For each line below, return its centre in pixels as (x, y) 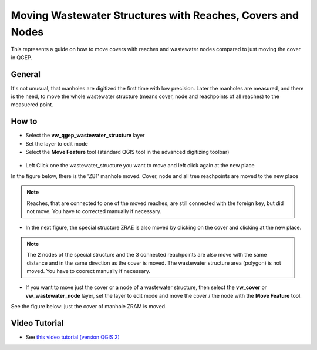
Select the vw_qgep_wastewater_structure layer (85, 136)
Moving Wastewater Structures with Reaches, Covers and (155, 15)
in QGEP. (21, 57)
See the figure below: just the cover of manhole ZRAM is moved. (89, 307)
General (26, 74)
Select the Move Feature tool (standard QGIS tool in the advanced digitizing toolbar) (127, 152)
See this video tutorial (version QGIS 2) (72, 337)
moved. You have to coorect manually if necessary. (89, 271)
